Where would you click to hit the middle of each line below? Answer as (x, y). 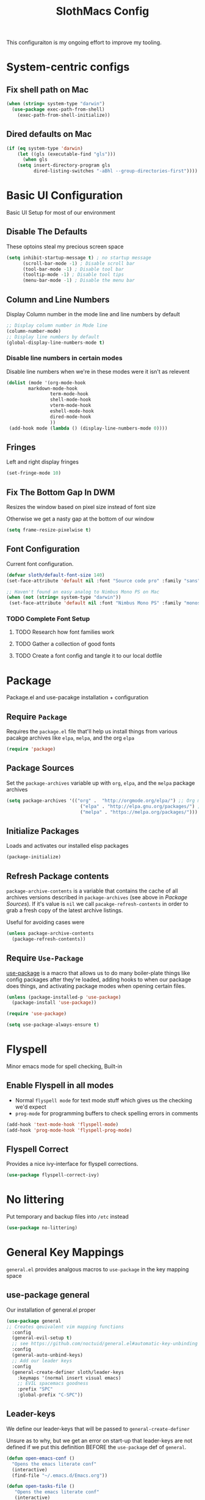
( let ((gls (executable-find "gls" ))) (67, 154)
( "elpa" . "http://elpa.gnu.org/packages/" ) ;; (142, 806)
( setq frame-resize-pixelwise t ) (49, 530)
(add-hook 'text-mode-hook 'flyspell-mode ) (63, 1124)
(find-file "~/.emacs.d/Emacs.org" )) (60, 1476)
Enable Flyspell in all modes (60, 1086)
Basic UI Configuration (65, 195)
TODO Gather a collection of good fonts (65, 644)
